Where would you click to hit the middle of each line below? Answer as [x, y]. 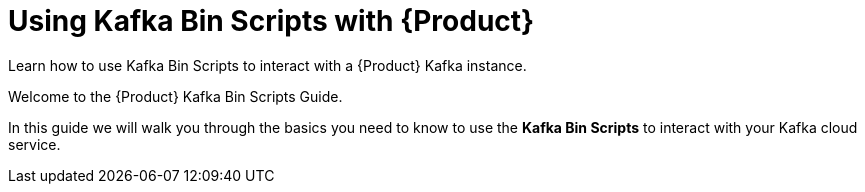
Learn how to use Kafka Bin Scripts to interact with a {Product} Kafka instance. [267, 65]
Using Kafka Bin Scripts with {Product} [271, 21]
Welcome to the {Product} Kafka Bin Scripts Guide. [175, 96]
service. [34, 144]
